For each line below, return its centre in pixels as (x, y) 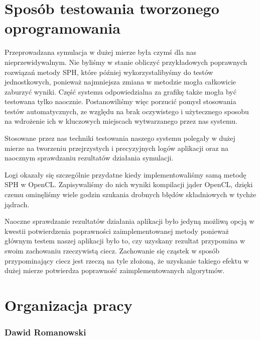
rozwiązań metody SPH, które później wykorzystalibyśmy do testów (109, 72)
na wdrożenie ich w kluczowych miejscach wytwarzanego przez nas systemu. (121, 121)
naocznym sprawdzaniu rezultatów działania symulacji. (89, 158)
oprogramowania (62, 28)
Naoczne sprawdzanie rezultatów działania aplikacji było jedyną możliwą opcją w (129, 221)
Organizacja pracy (69, 305)
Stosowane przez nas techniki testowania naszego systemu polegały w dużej (120, 138)
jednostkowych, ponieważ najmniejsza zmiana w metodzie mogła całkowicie (120, 82)
